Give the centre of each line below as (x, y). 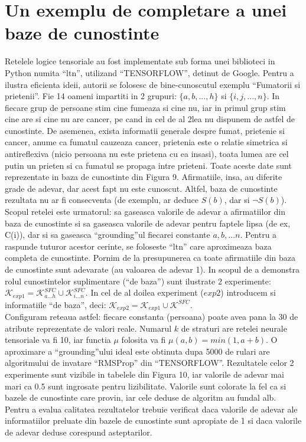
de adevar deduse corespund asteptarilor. (79, 432)
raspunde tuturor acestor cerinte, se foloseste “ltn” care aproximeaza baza (138, 246)
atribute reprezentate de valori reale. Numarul (88, 328)
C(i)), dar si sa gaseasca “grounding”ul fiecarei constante (108, 235)
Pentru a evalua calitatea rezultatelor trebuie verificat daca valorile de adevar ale (151, 409)
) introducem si (248, 292)
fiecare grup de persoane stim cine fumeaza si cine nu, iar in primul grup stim (145, 107)
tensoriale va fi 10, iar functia (58, 340)
